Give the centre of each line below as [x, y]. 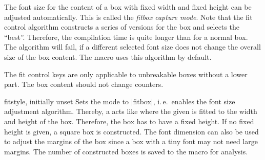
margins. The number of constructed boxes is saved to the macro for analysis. [126, 151]
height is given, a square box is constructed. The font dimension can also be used [131, 131]
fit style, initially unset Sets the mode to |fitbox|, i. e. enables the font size [120, 101]
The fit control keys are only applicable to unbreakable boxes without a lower [126, 74]
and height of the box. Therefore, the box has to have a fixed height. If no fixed [129, 121]
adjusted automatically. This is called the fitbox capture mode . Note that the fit [128, 17]
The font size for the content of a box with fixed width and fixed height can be [128, 7]
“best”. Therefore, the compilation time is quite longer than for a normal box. [126, 37]
